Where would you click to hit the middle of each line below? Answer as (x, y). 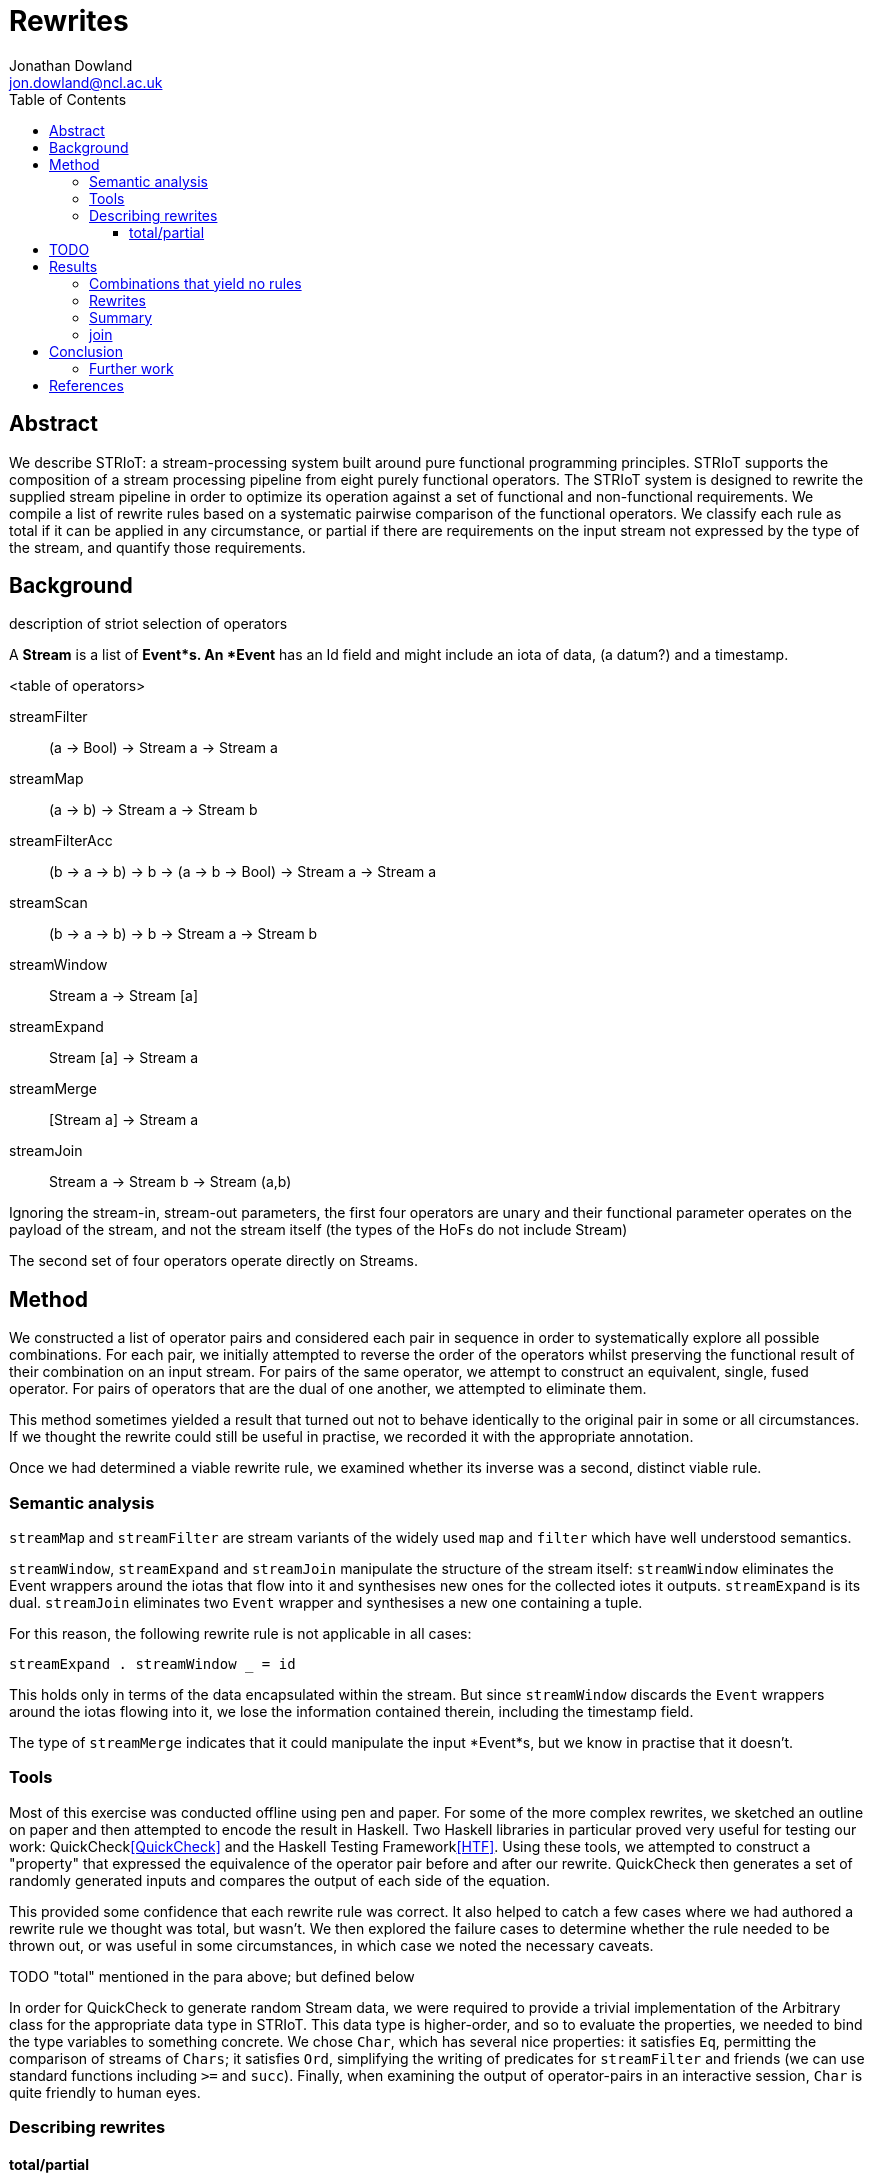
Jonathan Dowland (71, 65)
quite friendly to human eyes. (105, 2092)
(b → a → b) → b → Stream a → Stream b (183, 934)
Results (73, 266)
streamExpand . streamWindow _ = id (152, 1664)
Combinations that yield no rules (195, 283)
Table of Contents (68, 99)
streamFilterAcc (61, 841)
